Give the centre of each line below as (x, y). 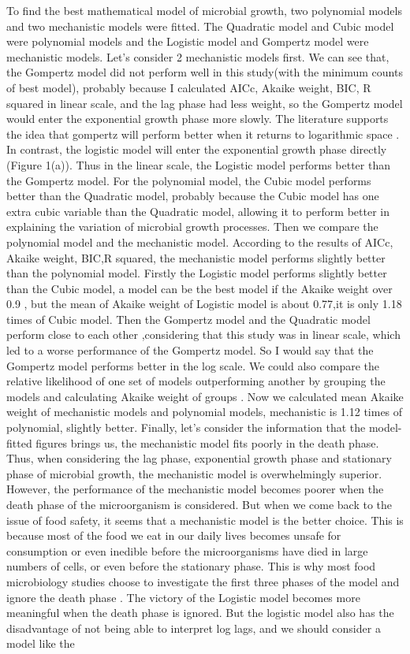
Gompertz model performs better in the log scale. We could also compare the (193, 365)
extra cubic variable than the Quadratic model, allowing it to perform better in (198, 211)
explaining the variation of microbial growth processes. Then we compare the (192, 227)
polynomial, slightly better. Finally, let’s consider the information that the (186, 427)
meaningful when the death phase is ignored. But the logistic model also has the (200, 613)
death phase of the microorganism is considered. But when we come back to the (199, 504)
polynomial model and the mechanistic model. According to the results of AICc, (200, 242)
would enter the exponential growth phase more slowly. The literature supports (198, 119)
